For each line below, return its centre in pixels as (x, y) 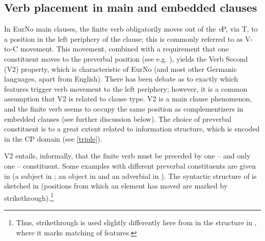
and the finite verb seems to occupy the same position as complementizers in (124, 108)
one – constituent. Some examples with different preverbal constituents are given (130, 165)
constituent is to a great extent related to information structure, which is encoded (132, 129)
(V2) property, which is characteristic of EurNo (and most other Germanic (121, 69)
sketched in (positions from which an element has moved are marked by (116, 186)
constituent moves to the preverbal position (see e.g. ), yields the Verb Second (126, 58)
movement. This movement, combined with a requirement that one (124, 49)
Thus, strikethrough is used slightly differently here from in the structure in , (136, 222)
